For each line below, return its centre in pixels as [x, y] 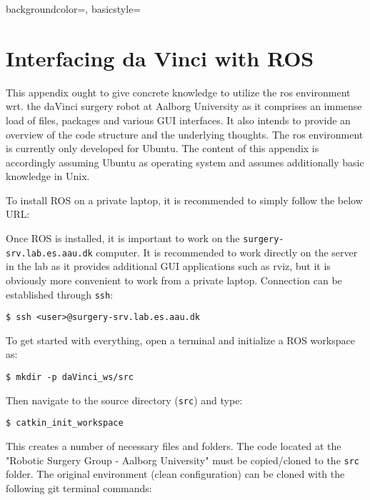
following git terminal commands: [79, 487]
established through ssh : [60, 294]
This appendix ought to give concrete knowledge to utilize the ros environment [178, 92]
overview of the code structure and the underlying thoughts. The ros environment [185, 134]
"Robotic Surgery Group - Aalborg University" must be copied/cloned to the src [183, 460]
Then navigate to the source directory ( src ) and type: [124, 400]
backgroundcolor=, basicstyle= [74, 9]
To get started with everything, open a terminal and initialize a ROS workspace [180, 340]
